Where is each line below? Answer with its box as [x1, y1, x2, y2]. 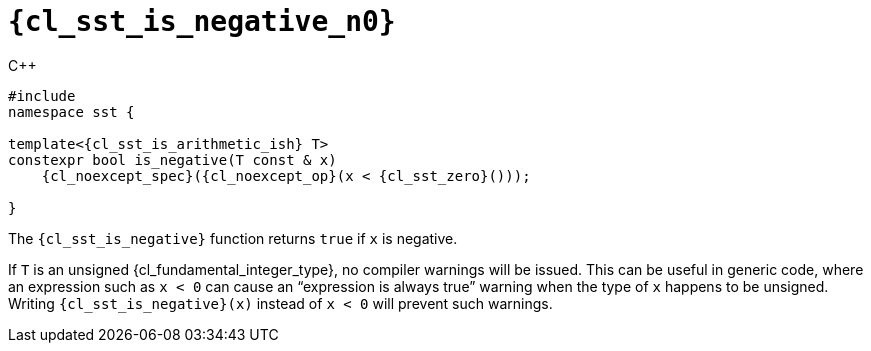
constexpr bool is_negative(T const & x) [8, 151, 337, 168]
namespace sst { [8, 103, 135, 120]
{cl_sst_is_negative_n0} [8, 5, 396, 38]
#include [8, 87, 76, 104]
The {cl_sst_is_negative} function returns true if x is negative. [8, 229, 458, 247]
